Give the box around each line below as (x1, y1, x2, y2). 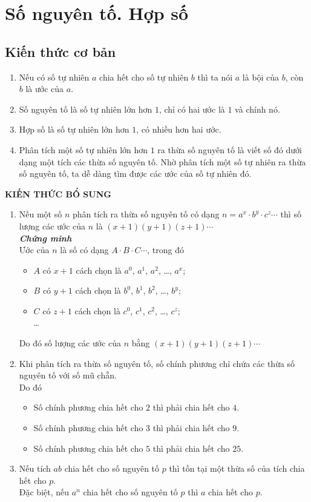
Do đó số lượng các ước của (19, 337, 122, 349)
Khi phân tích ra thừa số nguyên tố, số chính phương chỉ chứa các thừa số (19, 357, 295, 369)
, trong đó (147, 243, 185, 256)
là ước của (25, 82, 64, 95)
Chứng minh (19, 231, 72, 244)
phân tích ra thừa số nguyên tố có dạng (72, 208, 220, 220)
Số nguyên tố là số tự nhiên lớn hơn (19, 102, 152, 115)
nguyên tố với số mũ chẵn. (19, 369, 117, 381)
